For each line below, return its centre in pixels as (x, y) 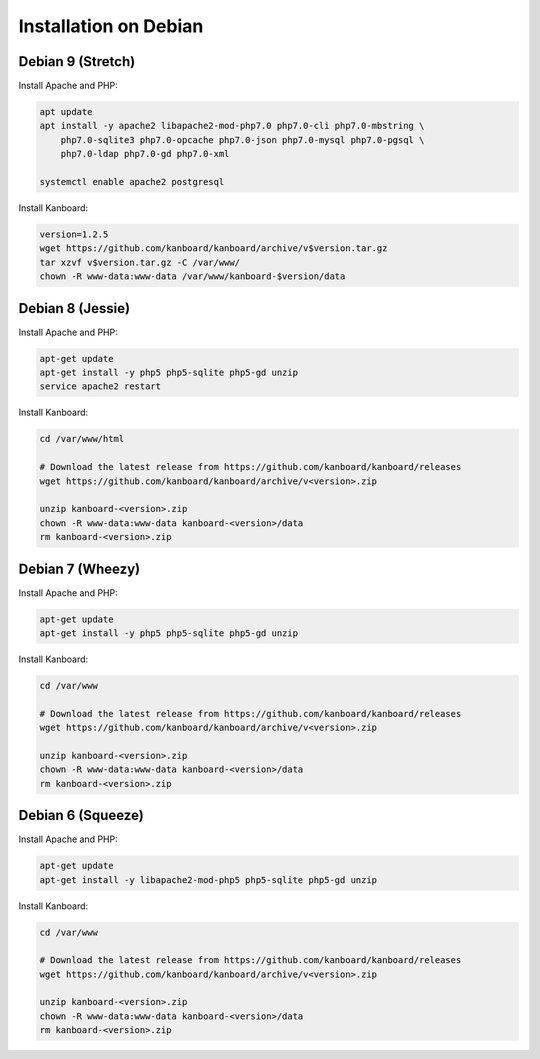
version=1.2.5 (74, 234)
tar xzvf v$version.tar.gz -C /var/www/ (139, 262)
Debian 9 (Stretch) (77, 61)
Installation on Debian (111, 26)
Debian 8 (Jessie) (74, 308)
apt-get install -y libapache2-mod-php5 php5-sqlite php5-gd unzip (208, 879)
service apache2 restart (100, 386)
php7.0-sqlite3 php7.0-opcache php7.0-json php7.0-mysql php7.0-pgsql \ (242, 139)
